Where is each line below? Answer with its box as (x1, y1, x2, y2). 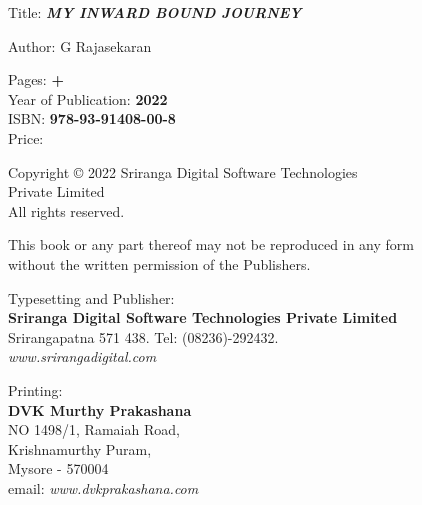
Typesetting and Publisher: (8, 287, 175, 308)
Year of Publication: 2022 (8, 88, 168, 109)
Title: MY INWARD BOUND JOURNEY (8, 2, 302, 22)
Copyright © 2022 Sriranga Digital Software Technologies (8, 161, 358, 182)
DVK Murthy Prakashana (8, 399, 192, 420)
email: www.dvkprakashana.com (8, 477, 199, 498)
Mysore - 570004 (8, 458, 109, 479)
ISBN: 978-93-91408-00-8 (8, 108, 176, 129)
